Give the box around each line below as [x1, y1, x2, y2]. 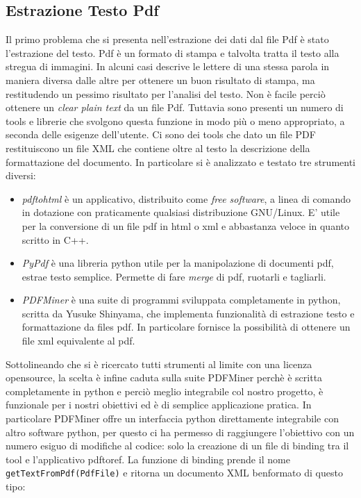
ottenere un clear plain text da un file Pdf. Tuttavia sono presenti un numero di [6, 100, 344, 115]
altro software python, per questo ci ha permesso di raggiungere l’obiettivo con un [6, 424, 355, 439]
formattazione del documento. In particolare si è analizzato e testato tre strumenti [6, 154, 355, 169]
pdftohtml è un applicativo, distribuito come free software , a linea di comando [22, 191, 351, 206]
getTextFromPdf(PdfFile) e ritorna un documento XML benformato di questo [6, 465, 343, 480]
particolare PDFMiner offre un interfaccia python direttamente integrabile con [6, 411, 339, 426]
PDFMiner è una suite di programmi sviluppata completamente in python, [22, 292, 341, 307]
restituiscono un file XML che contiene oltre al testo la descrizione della [6, 140, 310, 155]
